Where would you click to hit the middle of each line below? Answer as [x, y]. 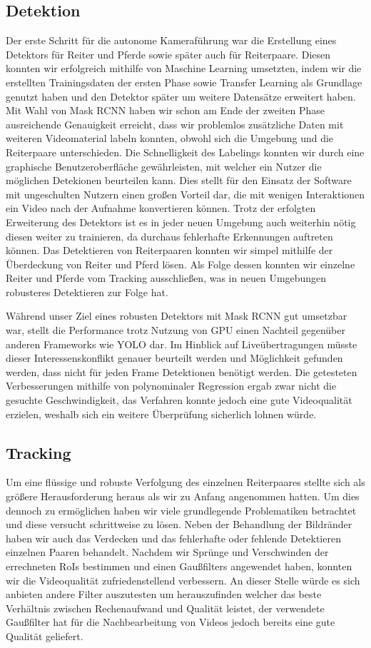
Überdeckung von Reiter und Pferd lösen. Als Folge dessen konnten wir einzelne [181, 264]
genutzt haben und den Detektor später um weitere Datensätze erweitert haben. [181, 96]
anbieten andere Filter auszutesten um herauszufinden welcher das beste [164, 594]
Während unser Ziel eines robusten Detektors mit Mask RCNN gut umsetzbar [177, 316]
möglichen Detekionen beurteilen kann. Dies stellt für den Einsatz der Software [179, 180]
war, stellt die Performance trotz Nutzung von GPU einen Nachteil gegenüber [176, 330]
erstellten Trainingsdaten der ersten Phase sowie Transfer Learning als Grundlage [184, 82]
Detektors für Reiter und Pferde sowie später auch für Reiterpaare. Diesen [168, 54]
